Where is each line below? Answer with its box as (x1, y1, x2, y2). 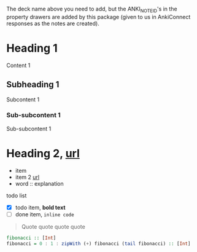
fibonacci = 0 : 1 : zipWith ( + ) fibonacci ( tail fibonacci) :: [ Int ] (6, 240, 191, 246)
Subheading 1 (6, 79, 60, 90)
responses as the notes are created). (6, 20, 99, 27)
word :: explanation (15, 179, 64, 187)
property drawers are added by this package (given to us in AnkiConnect (6, 13, 191, 20)
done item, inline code (15, 210, 75, 218)
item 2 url (15, 173, 40, 181)
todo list (6, 192, 27, 199)
